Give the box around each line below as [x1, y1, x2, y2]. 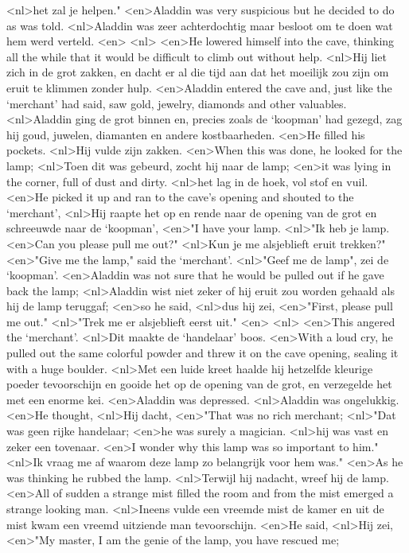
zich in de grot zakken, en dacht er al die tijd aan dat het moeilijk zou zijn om [6, 64, 389, 80]
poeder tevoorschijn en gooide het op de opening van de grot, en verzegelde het [6, 376, 392, 392]
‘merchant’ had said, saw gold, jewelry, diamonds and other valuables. [6, 95, 347, 111]
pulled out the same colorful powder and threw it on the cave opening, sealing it [6, 345, 399, 361]
